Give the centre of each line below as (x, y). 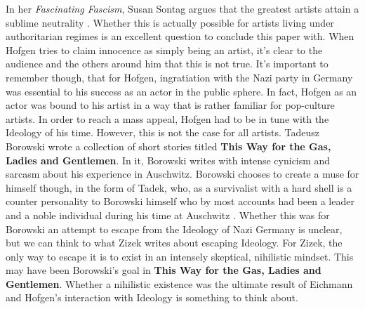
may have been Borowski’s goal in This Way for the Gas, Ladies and (164, 270)
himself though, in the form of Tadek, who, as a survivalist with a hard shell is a (179, 187)
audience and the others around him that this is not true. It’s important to (167, 64)
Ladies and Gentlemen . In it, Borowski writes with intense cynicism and (168, 160)
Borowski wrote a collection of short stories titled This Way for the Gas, (168, 146)
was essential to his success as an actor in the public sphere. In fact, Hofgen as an (181, 91)
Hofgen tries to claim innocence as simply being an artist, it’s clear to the (164, 50)
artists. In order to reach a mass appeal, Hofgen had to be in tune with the (167, 118)
